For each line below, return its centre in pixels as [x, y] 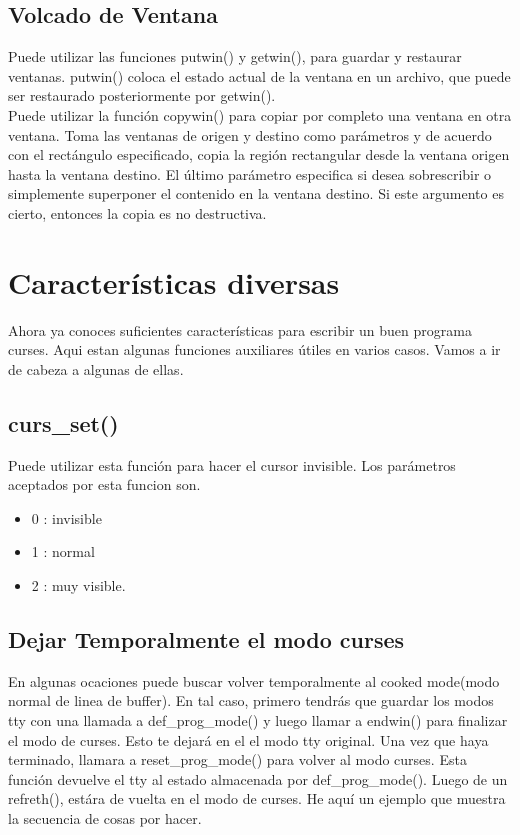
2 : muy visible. [78, 585]
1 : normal [63, 551]
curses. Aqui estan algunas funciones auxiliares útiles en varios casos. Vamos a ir [254, 349]
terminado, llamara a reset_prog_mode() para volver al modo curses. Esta [237, 759]
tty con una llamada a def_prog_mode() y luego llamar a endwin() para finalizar [258, 720]
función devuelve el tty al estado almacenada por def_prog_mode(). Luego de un [258, 778]
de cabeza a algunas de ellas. [96, 368]
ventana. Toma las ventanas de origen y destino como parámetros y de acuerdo [250, 134]
